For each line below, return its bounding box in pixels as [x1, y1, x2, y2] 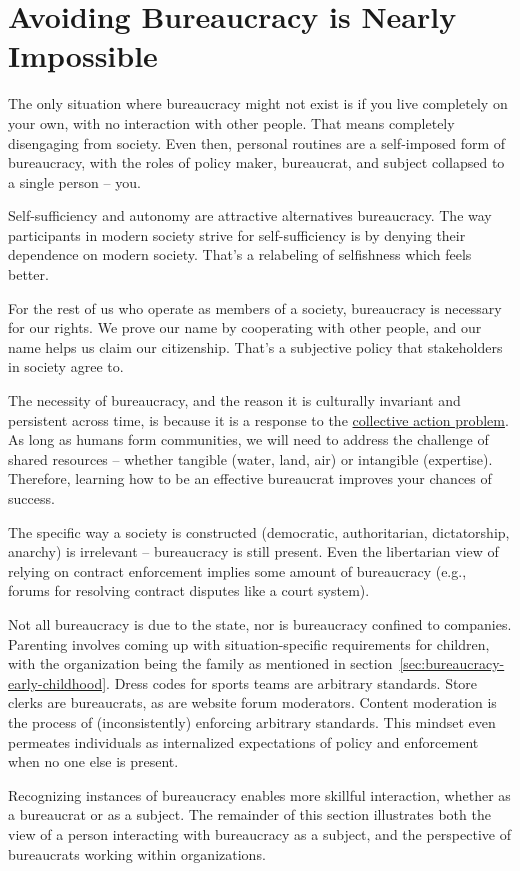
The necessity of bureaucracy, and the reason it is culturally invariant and [8, 390, 461, 411]
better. [8, 264, 49, 285]
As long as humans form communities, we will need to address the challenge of [8, 429, 489, 450]
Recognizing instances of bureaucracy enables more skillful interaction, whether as [8, 784, 511, 805]
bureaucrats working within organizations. [8, 843, 266, 864]
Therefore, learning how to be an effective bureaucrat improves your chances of [8, 468, 492, 489]
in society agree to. [8, 356, 124, 377]
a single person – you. [8, 171, 141, 192]
